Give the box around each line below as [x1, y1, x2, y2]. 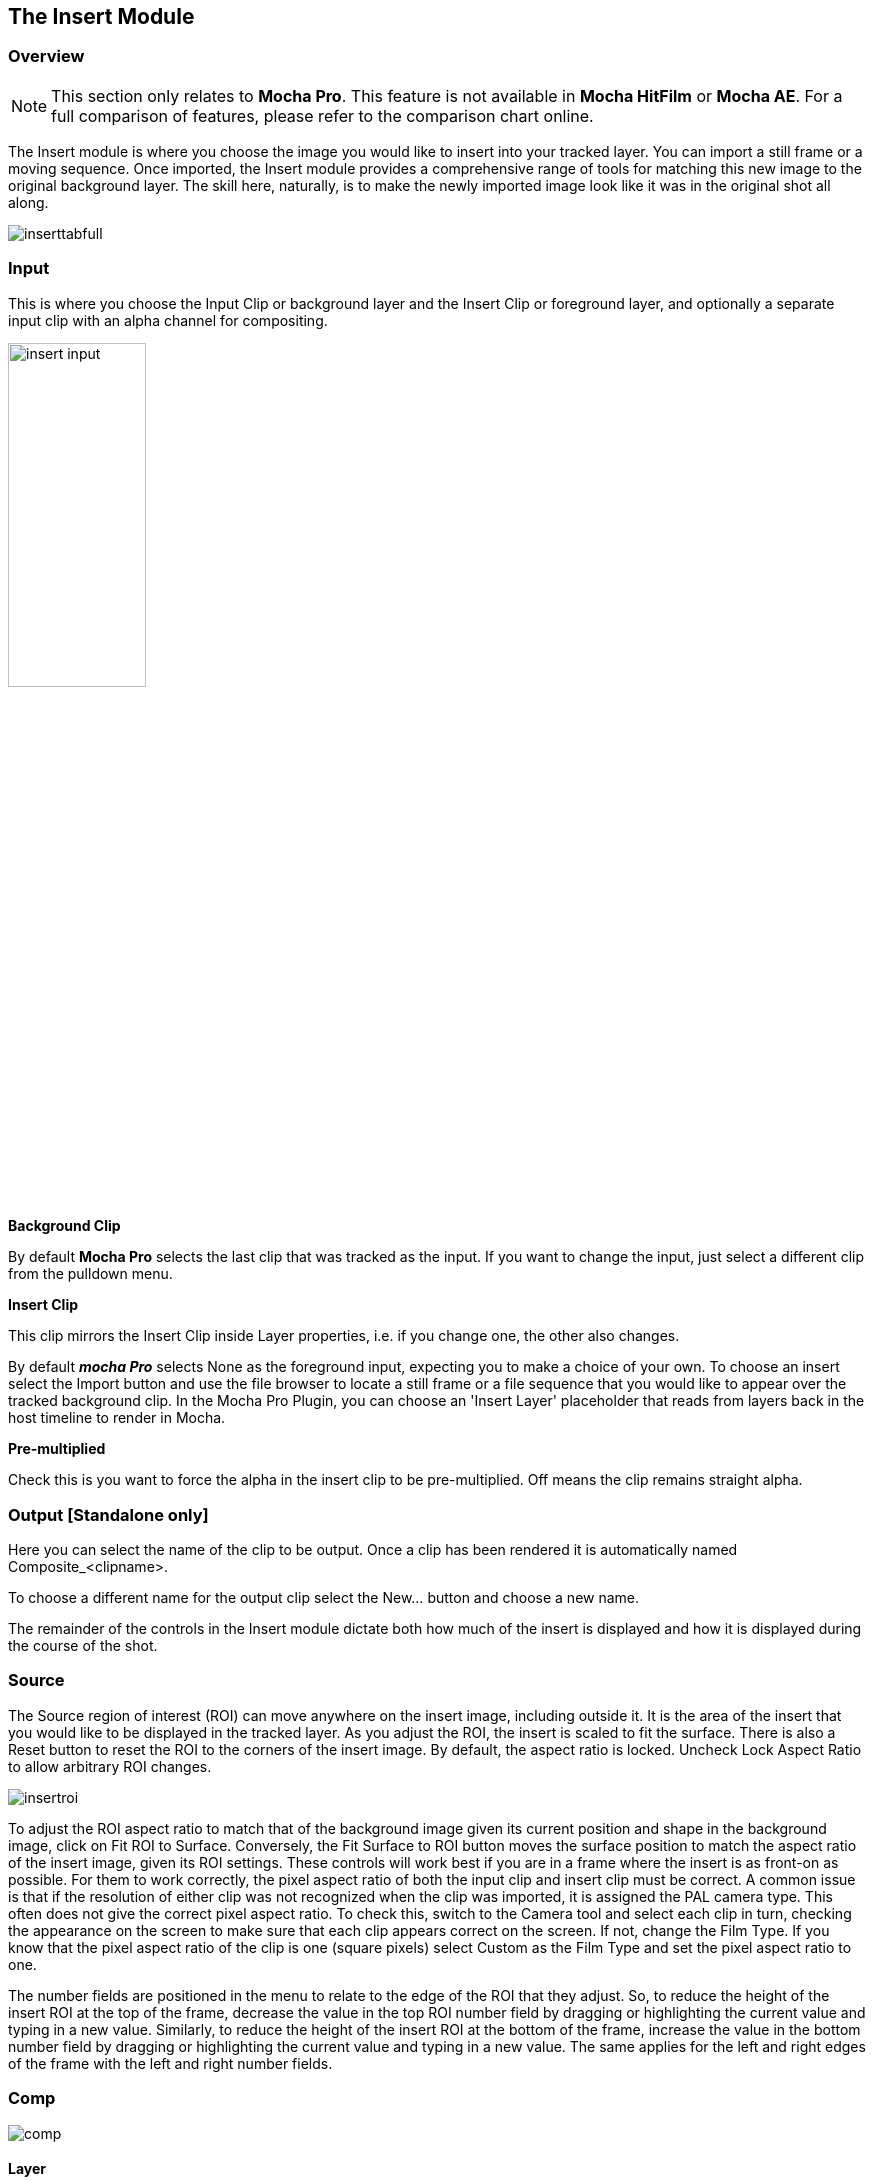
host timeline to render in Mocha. [8, 1409, 226, 1427]
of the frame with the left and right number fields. [8, 2054, 333, 2072]
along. [8, 193, 49, 211]
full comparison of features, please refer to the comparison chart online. [51, 105, 594, 126]
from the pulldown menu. [8, 1265, 173, 1283]
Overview [8, 46, 85, 67]
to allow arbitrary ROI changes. [8, 1757, 212, 1775]
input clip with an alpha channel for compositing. [8, 311, 328, 329]
